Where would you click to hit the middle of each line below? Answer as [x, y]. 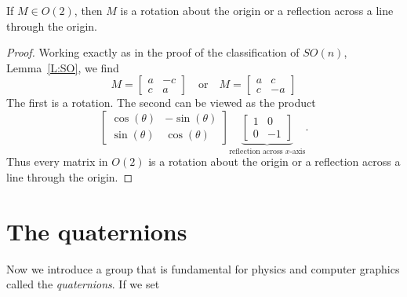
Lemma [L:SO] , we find [63, 67]
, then [88, 10]
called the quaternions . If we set [83, 284]
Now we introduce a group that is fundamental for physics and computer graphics [203, 268]
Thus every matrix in [57, 161]
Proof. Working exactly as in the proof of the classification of [153, 52]
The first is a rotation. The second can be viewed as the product [161, 103]
